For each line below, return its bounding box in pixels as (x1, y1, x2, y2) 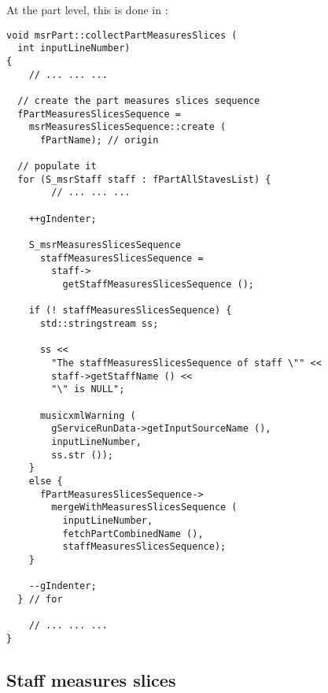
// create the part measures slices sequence (17, 94, 260, 106)
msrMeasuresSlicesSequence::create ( (28, 121, 227, 133)
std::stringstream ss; (39, 318, 159, 330)
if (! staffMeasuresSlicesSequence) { (28, 305, 232, 317)
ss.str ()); (51, 449, 114, 461)
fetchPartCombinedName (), (62, 528, 204, 539)
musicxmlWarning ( (39, 409, 136, 421)
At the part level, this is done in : (6, 2, 168, 17)
